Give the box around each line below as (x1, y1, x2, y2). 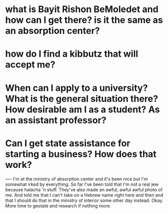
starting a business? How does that (5, 148, 157, 160)
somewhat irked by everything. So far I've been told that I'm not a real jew (5, 181, 159, 187)
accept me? (5, 59, 55, 70)
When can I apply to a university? (5, 82, 148, 94)
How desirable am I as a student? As (5, 104, 160, 115)
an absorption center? (5, 25, 100, 36)
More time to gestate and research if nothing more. (5, 202, 111, 208)
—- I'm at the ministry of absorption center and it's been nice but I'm (5, 176, 148, 182)
